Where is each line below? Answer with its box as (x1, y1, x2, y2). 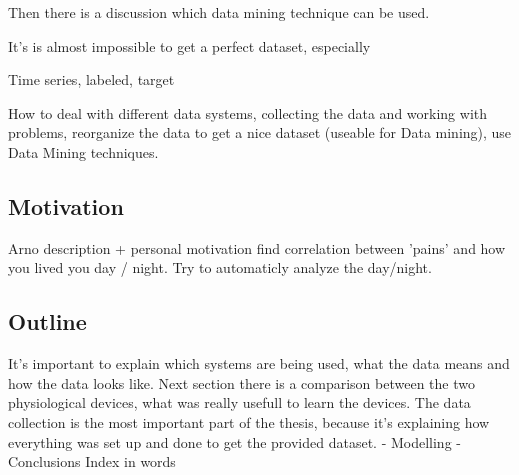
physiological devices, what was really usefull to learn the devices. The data (8, 392, 471, 413)
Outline (8, 306, 87, 337)
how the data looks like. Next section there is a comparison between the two (8, 372, 475, 393)
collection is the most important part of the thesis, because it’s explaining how (8, 411, 490, 432)
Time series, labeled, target (8, 69, 175, 90)
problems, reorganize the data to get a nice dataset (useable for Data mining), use (8, 122, 512, 143)
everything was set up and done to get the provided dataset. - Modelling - (8, 431, 461, 452)
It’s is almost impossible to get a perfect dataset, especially (8, 35, 371, 56)
